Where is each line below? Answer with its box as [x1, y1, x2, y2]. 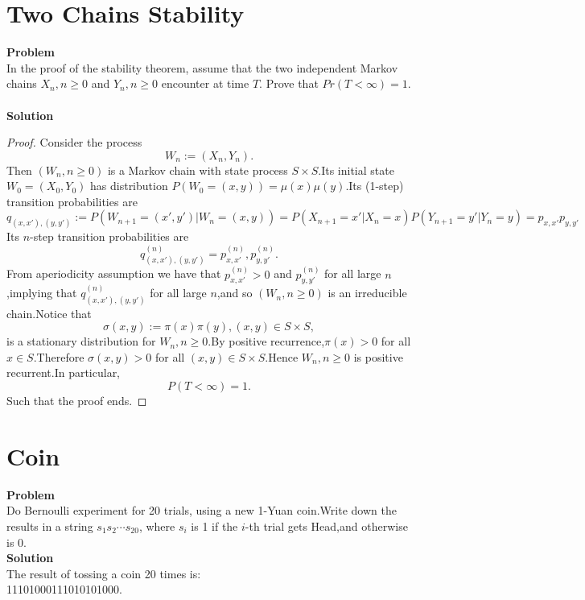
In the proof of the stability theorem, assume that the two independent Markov [6, 59, 398, 76]
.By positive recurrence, [208, 333, 325, 350]
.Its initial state [318, 161, 394, 178]
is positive [353, 348, 403, 365]
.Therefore [33, 348, 84, 365]
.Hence [265, 348, 299, 365]
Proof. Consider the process [6, 134, 142, 151]
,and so [216, 284, 253, 301]
